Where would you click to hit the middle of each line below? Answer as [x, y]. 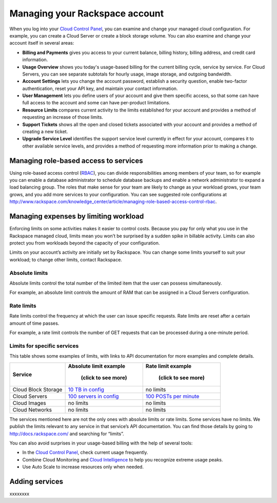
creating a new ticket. [45, 132]
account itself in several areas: [42, 43]
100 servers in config [93, 396]
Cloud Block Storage [37, 389]
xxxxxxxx [19, 494]
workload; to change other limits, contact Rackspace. [66, 259]
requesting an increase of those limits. [63, 117]
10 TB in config [86, 389]
